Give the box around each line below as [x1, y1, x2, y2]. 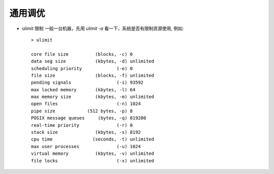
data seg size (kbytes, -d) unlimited [31, 58, 154, 64]
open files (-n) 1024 [31, 101, 141, 107]
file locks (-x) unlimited [31, 158, 154, 163]
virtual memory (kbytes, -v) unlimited [31, 151, 154, 157]
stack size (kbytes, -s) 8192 [31, 129, 141, 135]
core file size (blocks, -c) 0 [31, 51, 133, 57]
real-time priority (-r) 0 [31, 122, 133, 128]
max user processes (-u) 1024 [31, 144, 141, 149]
